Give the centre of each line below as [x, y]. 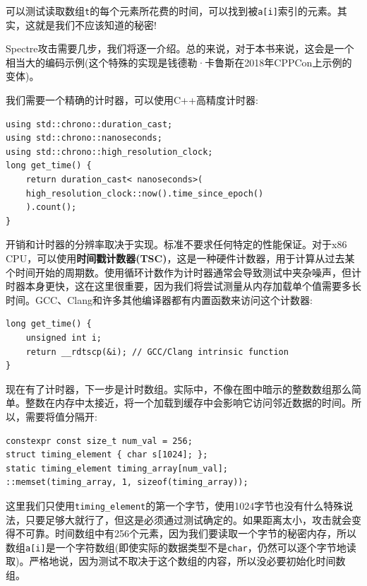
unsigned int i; [64, 338]
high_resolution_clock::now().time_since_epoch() [145, 193]
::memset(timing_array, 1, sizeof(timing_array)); [127, 482]
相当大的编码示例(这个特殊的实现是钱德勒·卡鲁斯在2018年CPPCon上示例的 [179, 62]
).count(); [51, 207]
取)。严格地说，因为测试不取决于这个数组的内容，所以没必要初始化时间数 [176, 561]
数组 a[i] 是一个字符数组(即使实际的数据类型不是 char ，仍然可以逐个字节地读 [181, 547]
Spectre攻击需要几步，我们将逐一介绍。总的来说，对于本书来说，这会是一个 [180, 48]
